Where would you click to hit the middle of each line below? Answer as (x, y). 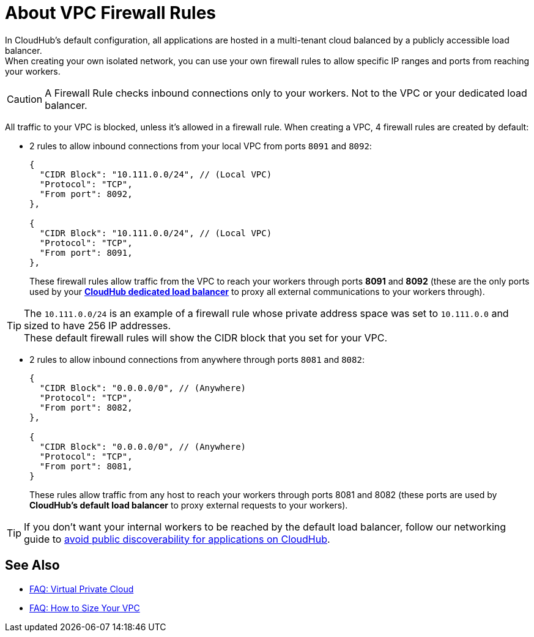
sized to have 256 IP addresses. (98, 325)
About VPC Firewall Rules (111, 13)
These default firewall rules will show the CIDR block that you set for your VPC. (206, 337)
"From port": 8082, (86, 407)
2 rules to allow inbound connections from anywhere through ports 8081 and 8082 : (197, 359)
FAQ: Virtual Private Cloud (82, 589)
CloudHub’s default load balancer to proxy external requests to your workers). (189, 505)
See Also (32, 565)
